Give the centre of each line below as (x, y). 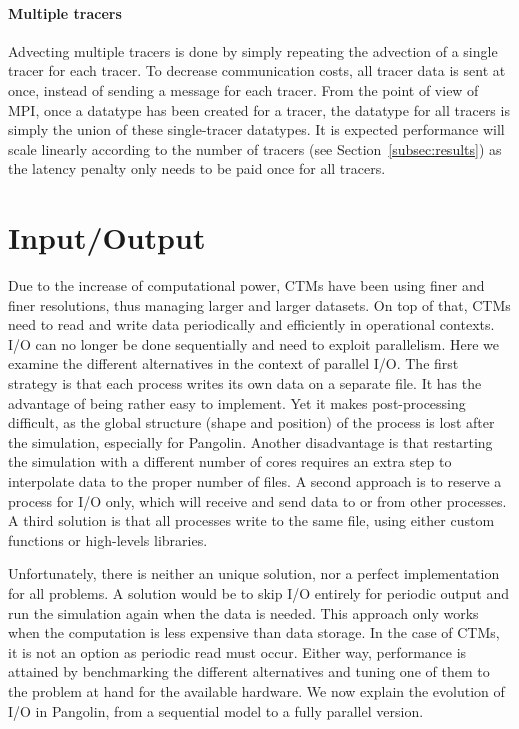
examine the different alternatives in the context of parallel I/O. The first (233, 363)
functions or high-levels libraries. (108, 539)
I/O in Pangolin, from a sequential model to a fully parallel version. (216, 710)
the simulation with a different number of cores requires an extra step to (230, 461)
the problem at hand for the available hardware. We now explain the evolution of (256, 690)
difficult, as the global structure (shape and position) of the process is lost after (251, 422)
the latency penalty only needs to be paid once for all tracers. (197, 168)
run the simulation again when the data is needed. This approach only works (243, 612)
